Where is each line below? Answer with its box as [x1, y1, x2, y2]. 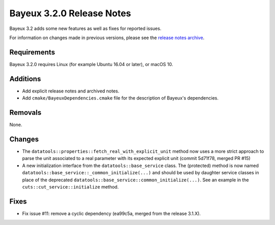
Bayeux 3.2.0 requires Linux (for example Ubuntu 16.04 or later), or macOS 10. [9, 61, 173, 67]
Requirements [9, 48, 56, 56]
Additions [9, 74, 41, 83]
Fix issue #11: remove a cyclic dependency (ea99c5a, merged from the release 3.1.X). [22, 210, 201, 216]
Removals [9, 108, 42, 117]
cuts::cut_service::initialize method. [22, 183, 119, 190]
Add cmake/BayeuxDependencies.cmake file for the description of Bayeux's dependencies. [22, 95, 219, 101]
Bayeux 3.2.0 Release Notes [9, 8, 131, 19]
